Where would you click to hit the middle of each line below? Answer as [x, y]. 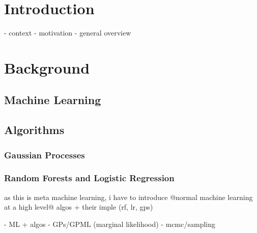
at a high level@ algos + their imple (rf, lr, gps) [79, 207]
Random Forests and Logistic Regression [89, 178]
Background [47, 67]
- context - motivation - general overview [68, 33]
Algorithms [34, 130]
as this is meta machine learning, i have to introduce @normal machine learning [128, 197]
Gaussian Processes [45, 155]
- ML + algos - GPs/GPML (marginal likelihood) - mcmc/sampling [110, 224]
